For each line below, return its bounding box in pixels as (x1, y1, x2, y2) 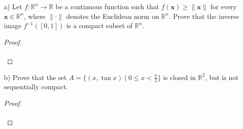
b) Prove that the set (4, 72, 67, 82)
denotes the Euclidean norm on (66, 11, 159, 21)
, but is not (205, 72, 239, 82)
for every (210, 1, 237, 11)
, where (24, 11, 46, 21)
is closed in (163, 72, 196, 82)
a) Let (4, 1, 22, 11)
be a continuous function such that (55, 1, 159, 11)
